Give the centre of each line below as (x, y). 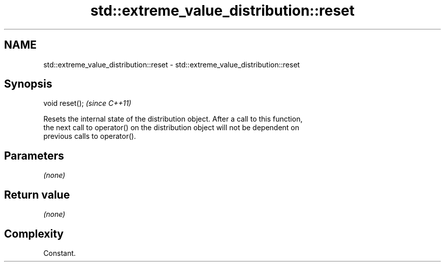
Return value (37, 195)
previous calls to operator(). (90, 136)
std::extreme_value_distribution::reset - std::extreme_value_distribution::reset (172, 64)
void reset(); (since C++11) (87, 103)
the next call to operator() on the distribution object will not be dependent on (171, 128)
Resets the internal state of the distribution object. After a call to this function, (173, 119)
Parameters (34, 156)
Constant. (60, 253)
